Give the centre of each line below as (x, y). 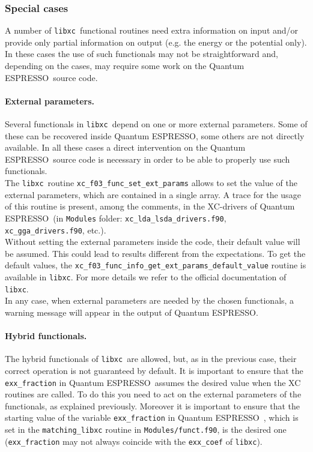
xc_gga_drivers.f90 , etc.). (56, 230)
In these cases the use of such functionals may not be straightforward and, (141, 54)
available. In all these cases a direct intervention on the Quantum (125, 147)
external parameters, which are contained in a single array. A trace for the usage (153, 194)
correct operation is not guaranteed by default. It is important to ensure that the (154, 371)
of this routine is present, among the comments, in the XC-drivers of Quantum (150, 206)
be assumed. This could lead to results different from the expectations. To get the (155, 253)
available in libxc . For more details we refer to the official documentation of (146, 277)
